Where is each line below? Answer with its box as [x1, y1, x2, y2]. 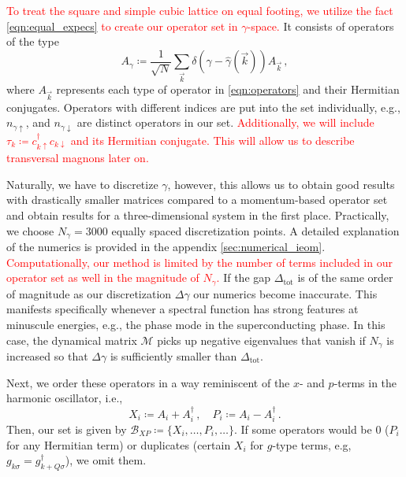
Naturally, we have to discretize [6, 176, 158, 192]
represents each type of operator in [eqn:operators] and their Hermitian [56, 81, 400, 98]
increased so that [6, 347, 88, 364]
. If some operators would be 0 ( [233, 420, 389, 437]
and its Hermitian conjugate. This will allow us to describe [70, 131, 355, 148]
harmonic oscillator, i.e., [6, 390, 123, 406]
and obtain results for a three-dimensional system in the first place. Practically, [6, 207, 389, 224]
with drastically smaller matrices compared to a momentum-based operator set [6, 191, 388, 208]
